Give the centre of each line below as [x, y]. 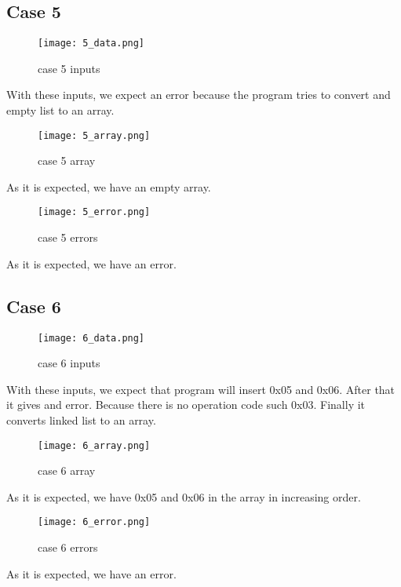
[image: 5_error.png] [94, 212]
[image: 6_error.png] [94, 522]
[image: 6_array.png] [94, 445]
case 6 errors [68, 547]
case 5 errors [68, 237]
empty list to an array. [60, 110]
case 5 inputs [69, 68]
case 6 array [67, 470]
